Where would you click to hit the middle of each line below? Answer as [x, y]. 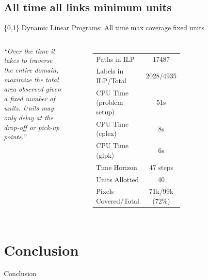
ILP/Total [111, 80]
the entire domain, [31, 69]
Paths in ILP [115, 59]
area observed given [32, 89]
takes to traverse [28, 60]
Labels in [110, 71]
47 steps [161, 167]
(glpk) [105, 155]
